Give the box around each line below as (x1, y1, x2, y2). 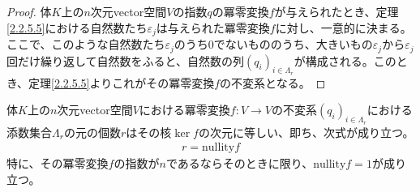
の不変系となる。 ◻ (220, 74, 326, 91)
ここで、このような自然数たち (6, 36, 165, 53)
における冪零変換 (139, 101, 230, 118)
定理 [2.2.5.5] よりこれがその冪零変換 (28, 74, 215, 91)
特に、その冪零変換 (6, 155, 109, 172)
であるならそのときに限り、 (165, 155, 314, 172)
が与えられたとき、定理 (274, 3, 399, 19)
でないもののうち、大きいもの (213, 36, 373, 53)
